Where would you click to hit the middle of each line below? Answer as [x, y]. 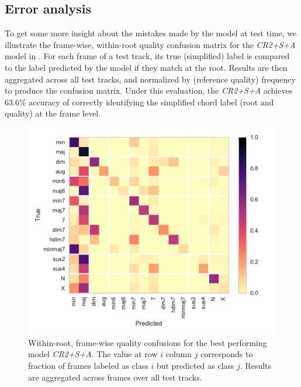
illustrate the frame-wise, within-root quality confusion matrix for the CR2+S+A [150, 44]
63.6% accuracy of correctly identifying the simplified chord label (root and [139, 102]
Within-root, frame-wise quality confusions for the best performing [148, 342]
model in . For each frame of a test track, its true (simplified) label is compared [147, 56]
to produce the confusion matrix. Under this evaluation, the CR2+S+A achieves [149, 90]
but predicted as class [195, 366]
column [179, 354]
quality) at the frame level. [53, 113]
